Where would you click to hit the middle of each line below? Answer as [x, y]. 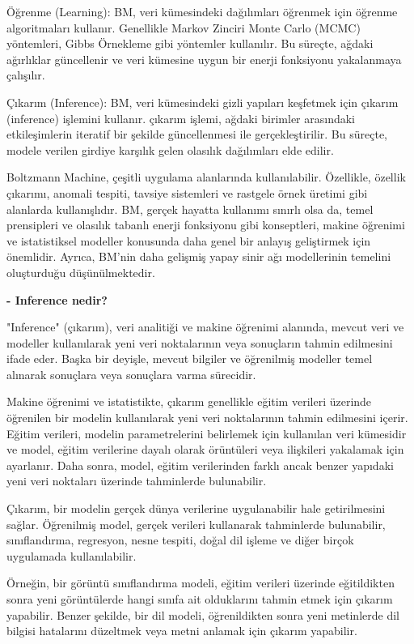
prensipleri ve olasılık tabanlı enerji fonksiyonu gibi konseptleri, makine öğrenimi [206, 225]
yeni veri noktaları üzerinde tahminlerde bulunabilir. [137, 481]
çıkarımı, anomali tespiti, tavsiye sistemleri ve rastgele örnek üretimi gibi [187, 192]
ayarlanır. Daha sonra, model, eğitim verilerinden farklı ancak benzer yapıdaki [200, 465]
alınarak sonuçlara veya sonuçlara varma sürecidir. [131, 374]
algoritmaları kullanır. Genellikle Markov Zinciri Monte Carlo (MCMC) [184, 27]
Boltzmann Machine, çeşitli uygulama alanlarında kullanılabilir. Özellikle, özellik [206, 177]
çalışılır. [26, 75]
